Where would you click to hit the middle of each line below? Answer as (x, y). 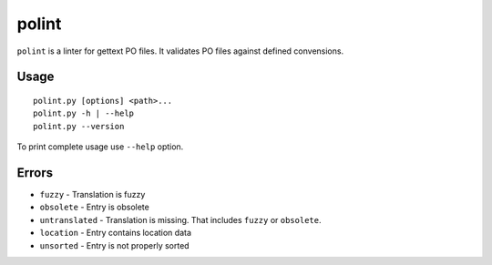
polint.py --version (79, 126)
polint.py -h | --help (84, 113)
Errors (35, 173)
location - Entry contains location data (115, 233)
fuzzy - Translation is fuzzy (92, 195)
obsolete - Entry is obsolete (94, 207)
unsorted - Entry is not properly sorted (115, 245)
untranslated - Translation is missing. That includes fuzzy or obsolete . (180, 219)
